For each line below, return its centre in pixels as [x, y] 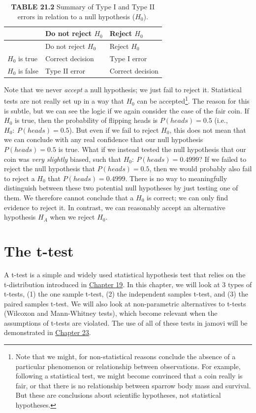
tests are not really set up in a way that [64, 101]
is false [28, 70]
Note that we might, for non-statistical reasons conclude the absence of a [126, 357]
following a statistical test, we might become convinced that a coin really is [129, 376]
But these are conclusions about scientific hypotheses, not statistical [118, 395]
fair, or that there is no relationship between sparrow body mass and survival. [133, 385]
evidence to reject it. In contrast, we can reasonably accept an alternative [115, 207]
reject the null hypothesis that [49, 169]
